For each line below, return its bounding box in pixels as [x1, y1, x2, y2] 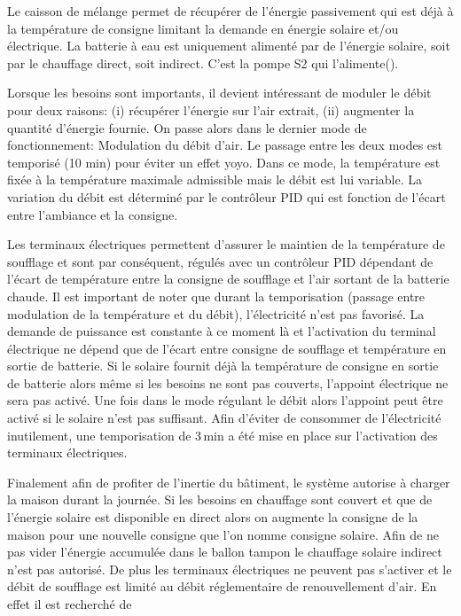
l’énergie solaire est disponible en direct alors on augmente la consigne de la [7, 508, 418, 526]
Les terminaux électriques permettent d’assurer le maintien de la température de [7, 235, 445, 253]
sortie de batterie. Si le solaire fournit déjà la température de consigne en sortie [7, 356, 439, 375]
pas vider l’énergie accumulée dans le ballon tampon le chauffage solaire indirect [7, 542, 442, 561]
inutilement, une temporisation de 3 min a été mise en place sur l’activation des [7, 425, 438, 444]
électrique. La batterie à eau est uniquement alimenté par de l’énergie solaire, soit [7, 36, 450, 55]
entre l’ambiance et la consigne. [7, 205, 178, 223]
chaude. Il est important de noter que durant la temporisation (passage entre [7, 286, 426, 305]
